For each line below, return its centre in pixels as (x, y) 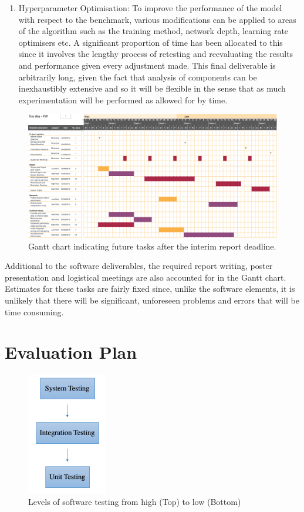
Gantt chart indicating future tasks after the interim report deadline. (152, 246)
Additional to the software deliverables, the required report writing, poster (139, 266)
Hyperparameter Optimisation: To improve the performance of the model (150, 8)
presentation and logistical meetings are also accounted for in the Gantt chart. (146, 277)
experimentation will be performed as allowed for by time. (123, 100)
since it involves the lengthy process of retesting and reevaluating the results (156, 54)
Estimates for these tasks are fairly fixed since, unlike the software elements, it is (150, 289)
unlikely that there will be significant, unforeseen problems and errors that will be (152, 300)
